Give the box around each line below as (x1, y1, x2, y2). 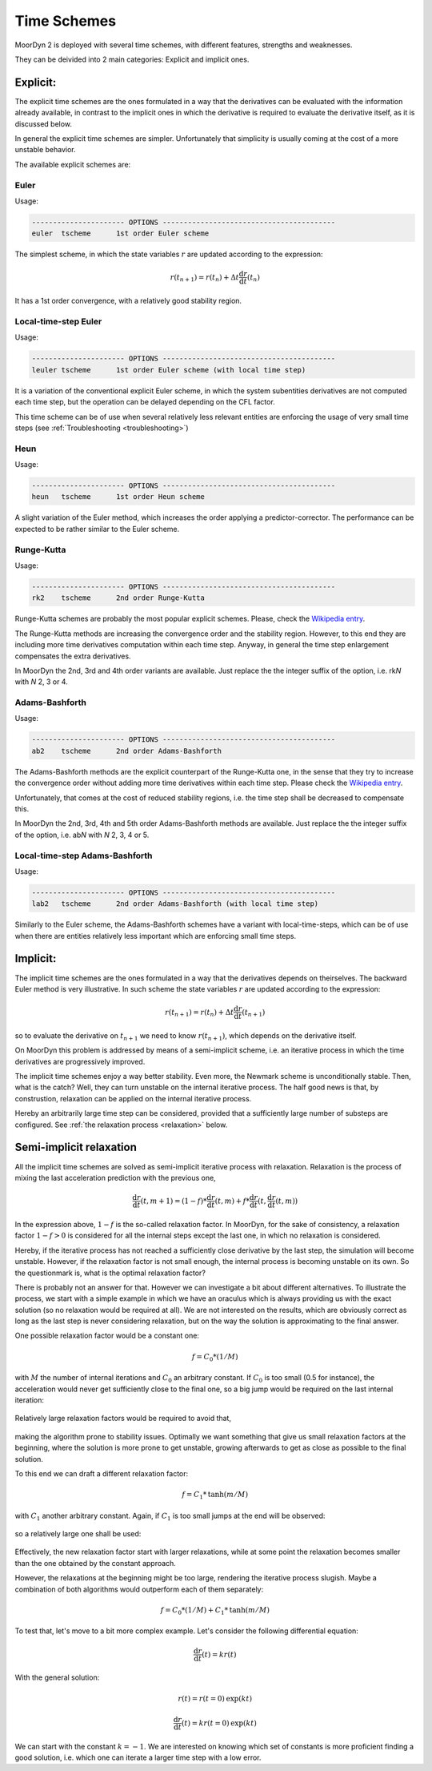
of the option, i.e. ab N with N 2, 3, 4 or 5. (14, 830, 150, 839)
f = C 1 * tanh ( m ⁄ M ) (182, 1490, 248, 1501)
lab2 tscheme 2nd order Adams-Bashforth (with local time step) (31, 900, 319, 908)
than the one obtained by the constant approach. (14, 1558, 176, 1568)
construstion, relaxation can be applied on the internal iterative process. (14, 1093, 252, 1103)
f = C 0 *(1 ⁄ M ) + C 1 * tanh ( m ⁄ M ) (160, 1605, 270, 1616)
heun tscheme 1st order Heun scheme (31, 493, 206, 501)
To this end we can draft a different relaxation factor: (14, 1468, 189, 1478)
